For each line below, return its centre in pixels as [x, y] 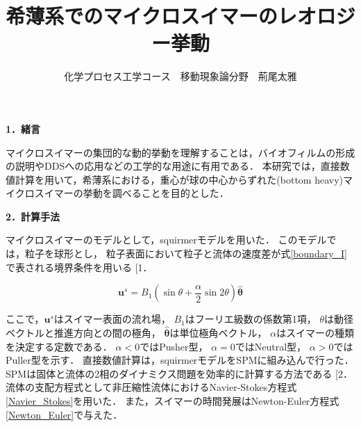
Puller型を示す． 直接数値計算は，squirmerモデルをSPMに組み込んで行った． [180, 360]
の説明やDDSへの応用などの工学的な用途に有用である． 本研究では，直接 [173, 166]
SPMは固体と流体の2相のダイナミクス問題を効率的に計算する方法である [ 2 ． [179, 373]
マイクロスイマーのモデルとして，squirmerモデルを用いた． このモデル [166, 240]
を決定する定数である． [59, 346]
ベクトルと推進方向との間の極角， [83, 333]
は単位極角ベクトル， [218, 333]
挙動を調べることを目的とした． [156, 193]
